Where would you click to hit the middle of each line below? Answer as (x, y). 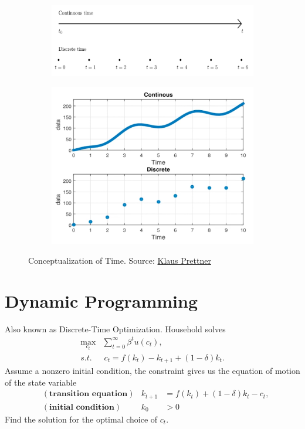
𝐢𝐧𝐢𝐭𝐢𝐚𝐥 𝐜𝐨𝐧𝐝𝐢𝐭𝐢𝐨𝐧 (82, 407)
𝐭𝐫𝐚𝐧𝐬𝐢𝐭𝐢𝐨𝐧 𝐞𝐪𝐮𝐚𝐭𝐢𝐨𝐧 (89, 394)
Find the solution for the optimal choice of (81, 419)
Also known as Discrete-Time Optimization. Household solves (115, 328)
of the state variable (41, 382)
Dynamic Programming (101, 300)
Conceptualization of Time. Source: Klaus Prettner (120, 260)
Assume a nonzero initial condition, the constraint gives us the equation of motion (152, 371)
